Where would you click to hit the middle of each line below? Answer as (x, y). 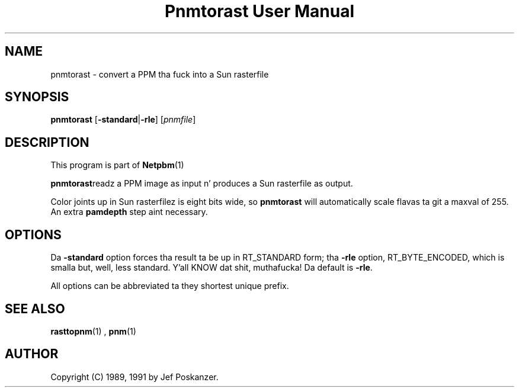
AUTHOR (32, 354)
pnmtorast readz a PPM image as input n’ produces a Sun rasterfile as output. (202, 184)
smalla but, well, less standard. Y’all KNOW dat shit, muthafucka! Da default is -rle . (212, 268)
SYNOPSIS (37, 97)
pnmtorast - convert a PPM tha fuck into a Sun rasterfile (160, 74)
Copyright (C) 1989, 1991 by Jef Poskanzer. (134, 377)
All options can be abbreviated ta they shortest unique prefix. (170, 286)
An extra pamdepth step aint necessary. (129, 212)
